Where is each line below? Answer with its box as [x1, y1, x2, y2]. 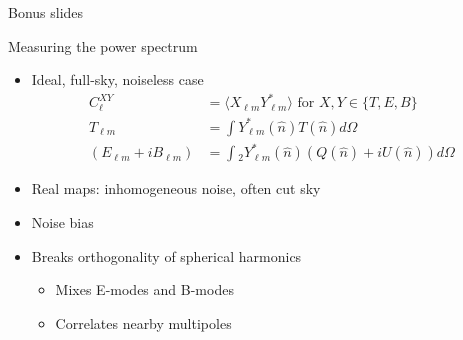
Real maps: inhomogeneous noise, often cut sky [31, 178, 321, 199]
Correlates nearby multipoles [55, 312, 232, 333]
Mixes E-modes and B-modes [55, 279, 234, 300]
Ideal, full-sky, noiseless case [31, 69, 204, 90]
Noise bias [31, 211, 94, 232]
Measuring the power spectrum [8, 35, 198, 56]
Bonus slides [8, 2, 84, 22]
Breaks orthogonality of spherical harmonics [31, 245, 302, 266]
